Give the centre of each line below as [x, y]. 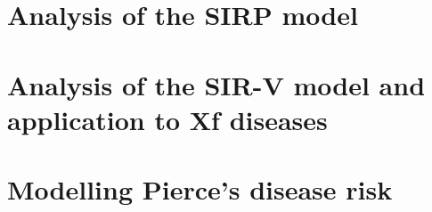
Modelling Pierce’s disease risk [200, 189]
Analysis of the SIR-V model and [216, 84]
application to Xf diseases [167, 119]
